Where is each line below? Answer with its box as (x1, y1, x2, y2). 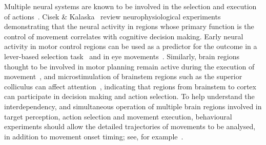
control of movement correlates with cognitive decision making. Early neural (4, 31, 243, 41)
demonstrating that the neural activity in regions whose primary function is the (4, 21, 254, 32)
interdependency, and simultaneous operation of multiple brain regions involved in (4, 101, 262, 111)
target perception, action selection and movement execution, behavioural (4, 111, 232, 122)
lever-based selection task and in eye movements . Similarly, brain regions (4, 51, 240, 61)
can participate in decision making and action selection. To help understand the (4, 91, 255, 102)
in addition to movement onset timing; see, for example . (4, 131, 183, 141)
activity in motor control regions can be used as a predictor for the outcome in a (4, 41, 257, 52)
